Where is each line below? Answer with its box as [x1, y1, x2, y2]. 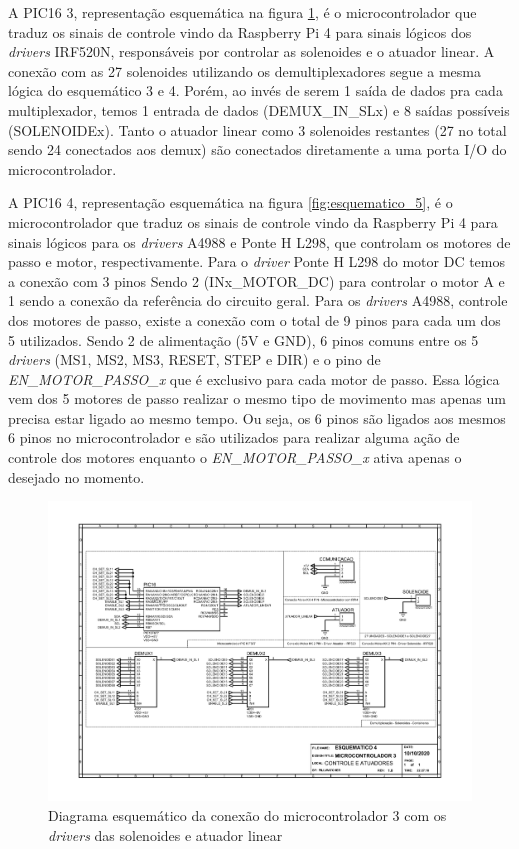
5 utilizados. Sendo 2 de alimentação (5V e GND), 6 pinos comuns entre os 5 [8, 329, 479, 350]
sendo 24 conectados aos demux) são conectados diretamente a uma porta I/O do [8, 139, 507, 160]
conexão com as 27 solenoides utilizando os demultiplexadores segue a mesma [8, 60, 482, 81]
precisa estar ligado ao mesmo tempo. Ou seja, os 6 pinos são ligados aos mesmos [8, 407, 506, 428]
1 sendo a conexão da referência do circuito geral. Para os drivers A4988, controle [8, 290, 508, 311]
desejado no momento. [8, 466, 145, 487]
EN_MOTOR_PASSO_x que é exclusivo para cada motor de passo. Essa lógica [8, 368, 500, 389]
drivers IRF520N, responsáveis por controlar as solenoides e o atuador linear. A [8, 41, 495, 62]
